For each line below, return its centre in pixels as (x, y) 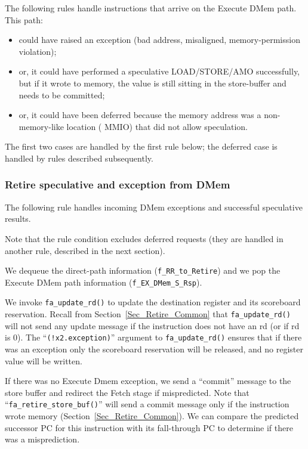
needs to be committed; (62, 95)
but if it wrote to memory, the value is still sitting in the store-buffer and (153, 83)
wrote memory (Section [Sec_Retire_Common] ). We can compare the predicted (152, 416)
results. (18, 219)
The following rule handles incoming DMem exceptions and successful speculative (154, 207)
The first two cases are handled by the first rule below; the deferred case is (141, 146)
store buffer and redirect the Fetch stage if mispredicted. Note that (127, 392)
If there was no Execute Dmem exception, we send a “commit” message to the (148, 381)
